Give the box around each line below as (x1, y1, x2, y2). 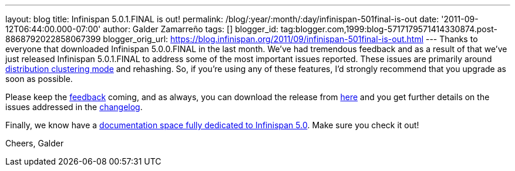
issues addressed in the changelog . (5, 102, 143, 112)
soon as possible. (5, 74, 73, 84)
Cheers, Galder (5, 138, 64, 148)
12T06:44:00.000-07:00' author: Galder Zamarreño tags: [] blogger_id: (5, 24, 279, 34)
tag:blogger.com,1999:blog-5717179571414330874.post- (280, 24, 497, 34)
